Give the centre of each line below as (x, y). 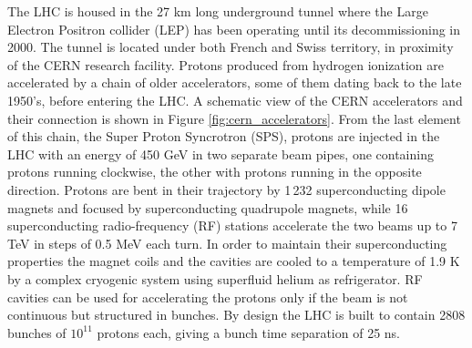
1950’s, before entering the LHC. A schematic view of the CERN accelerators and (235, 100)
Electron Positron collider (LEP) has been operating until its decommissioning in (234, 29)
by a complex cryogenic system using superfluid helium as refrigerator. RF (215, 278)
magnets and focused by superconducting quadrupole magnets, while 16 (208, 207)
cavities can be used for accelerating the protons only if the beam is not (208, 297)
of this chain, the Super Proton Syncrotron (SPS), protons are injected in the (224, 136)
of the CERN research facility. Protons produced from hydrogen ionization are (226, 64)
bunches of (37, 332)
